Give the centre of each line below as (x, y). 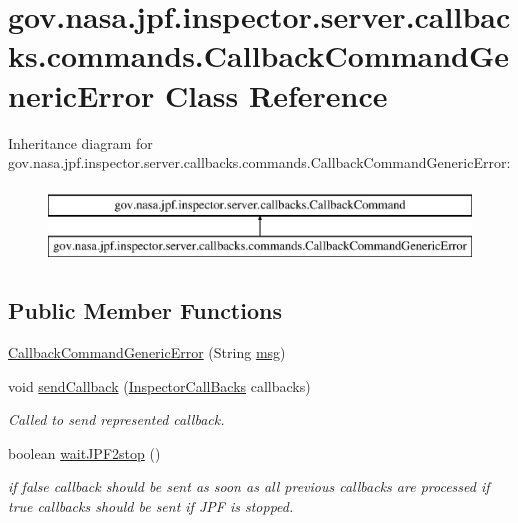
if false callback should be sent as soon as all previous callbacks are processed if (249, 486)
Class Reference (276, 94)
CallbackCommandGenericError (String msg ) (147, 352)
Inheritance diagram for (80, 142)
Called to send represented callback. (116, 419)
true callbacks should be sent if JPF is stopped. (151, 506)
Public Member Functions (145, 310)
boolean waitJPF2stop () (84, 452)
